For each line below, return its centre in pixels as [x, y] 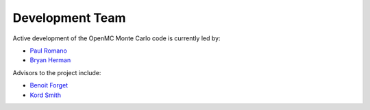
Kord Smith [46, 95]
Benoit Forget [49, 85]
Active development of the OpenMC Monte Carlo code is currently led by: [116, 38]
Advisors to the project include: [57, 72]
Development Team [69, 18]
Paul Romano [49, 51]
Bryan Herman [50, 60]
